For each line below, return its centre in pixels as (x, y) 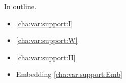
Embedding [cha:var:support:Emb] (69, 74)
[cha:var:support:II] (46, 57)
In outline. (20, 6)
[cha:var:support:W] (47, 40)
